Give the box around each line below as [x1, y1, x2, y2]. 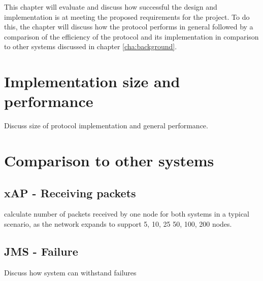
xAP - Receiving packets [4, 185, 136, 200]
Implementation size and [4, 71, 180, 92]
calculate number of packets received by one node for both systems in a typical [4, 208, 249, 219]
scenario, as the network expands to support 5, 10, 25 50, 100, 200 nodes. [4, 219, 232, 229]
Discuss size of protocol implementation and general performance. [4, 120, 208, 131]
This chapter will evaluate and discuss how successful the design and [4, 2, 217, 12]
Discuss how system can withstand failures [4, 267, 137, 277]
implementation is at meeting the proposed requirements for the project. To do [4, 11, 250, 22]
